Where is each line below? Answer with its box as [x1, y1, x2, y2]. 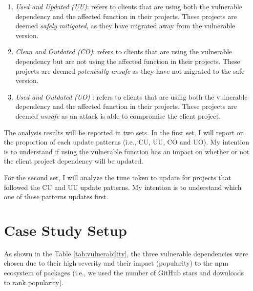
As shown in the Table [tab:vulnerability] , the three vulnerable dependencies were [4, 248, 249, 258]
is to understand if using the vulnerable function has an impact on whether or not [4, 146, 250, 156]
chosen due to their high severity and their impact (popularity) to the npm [4, 258, 229, 268]
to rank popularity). [4, 277, 64, 287]
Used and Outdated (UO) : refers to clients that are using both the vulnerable [15, 91, 248, 102]
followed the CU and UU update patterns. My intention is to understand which [4, 182, 242, 192]
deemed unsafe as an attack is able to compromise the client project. [15, 110, 221, 121]
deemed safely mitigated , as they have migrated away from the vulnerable [15, 21, 235, 31]
